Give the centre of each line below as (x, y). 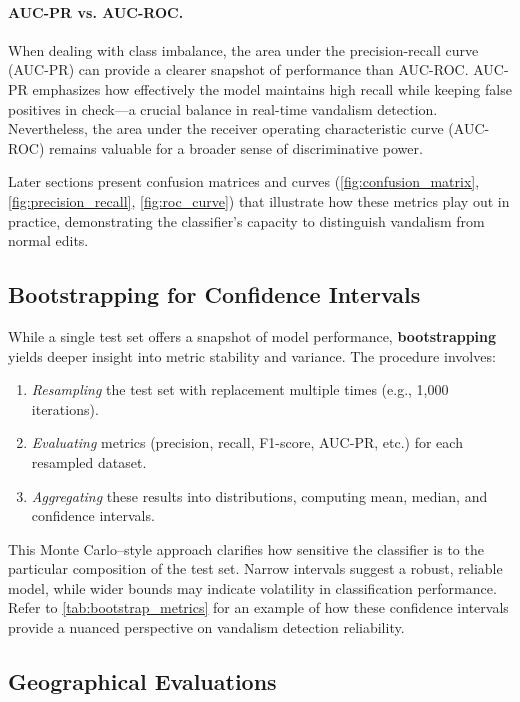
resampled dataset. (89, 461)
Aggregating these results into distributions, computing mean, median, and (259, 495)
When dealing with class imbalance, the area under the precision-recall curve (243, 49)
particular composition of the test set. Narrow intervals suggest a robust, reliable (255, 568)
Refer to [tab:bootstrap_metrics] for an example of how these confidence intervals (258, 607)
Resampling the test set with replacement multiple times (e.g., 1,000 (240, 389)
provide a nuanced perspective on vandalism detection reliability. (206, 627)
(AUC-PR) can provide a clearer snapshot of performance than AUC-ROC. (238, 69)
